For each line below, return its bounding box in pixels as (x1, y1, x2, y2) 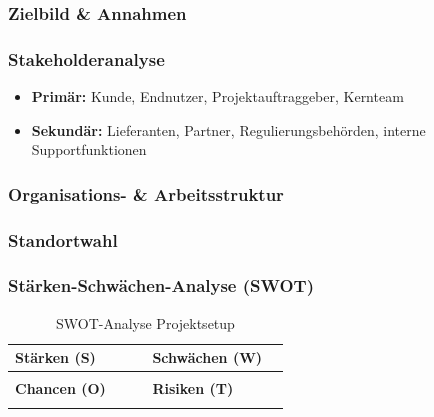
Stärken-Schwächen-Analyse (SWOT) (8, 273, 314, 298)
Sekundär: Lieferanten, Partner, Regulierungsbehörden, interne (31, 119, 426, 140)
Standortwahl (8, 227, 118, 252)
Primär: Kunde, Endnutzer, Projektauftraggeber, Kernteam (31, 86, 404, 107)
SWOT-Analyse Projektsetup (55, 312, 235, 333)
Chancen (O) (15, 378, 106, 399)
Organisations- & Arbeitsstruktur (8, 181, 284, 206)
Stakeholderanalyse (8, 46, 165, 71)
